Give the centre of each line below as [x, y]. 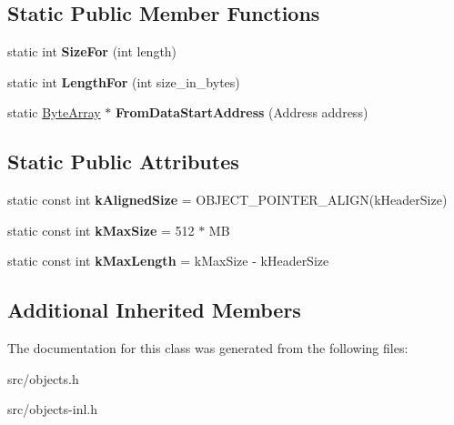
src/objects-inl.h [52, 409]
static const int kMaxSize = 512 [101, 230]
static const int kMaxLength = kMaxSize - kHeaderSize [168, 261]
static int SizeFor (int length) [92, 51]
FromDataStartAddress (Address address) [242, 112]
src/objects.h [43, 378]
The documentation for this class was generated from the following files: [208, 348]
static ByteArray [54, 112]
